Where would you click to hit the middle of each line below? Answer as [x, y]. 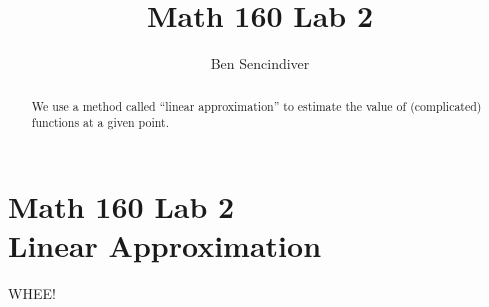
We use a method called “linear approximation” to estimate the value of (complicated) [256, 105]
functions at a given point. [100, 122]
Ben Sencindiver [260, 63]
